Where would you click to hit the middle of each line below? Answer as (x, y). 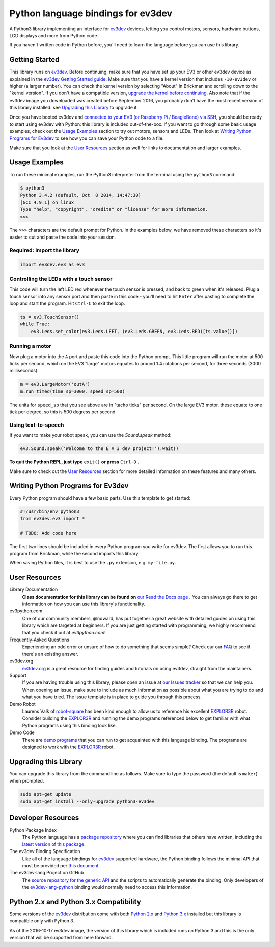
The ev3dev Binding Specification (45, 851)
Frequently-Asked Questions (39, 640)
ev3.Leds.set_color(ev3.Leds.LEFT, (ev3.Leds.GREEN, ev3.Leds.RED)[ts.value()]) (134, 331)
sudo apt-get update (46, 795)
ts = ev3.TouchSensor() (50, 317)
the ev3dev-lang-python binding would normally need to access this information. (107, 887)
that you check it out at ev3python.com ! (64, 632)
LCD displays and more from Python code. (54, 35)
